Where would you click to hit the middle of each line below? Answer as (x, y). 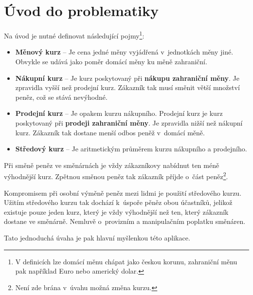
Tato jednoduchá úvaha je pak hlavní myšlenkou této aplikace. (97, 237)
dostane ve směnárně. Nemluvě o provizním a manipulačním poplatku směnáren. (125, 221)
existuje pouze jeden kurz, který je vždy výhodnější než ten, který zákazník (116, 212)
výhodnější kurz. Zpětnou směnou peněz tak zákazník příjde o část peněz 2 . (116, 175)
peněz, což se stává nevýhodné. (61, 97)
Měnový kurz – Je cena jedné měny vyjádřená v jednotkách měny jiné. (124, 52)
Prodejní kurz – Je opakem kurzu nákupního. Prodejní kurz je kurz (119, 113)
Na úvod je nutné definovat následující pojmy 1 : (74, 35)
